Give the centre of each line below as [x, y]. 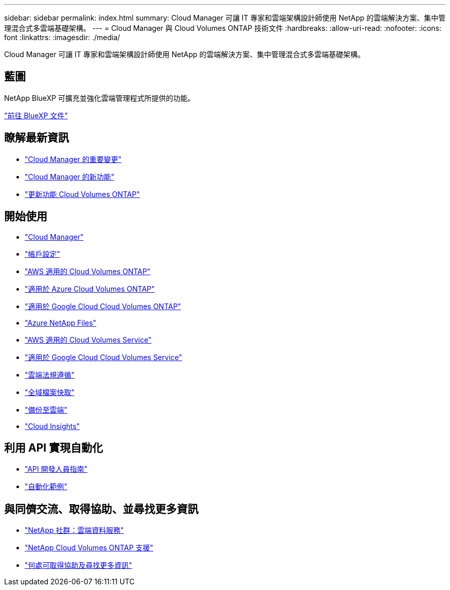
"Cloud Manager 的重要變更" [73, 159]
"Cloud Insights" [52, 426]
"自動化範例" [46, 487]
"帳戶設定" [43, 254]
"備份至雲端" [46, 409]
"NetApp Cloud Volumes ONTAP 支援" [89, 548]
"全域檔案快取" [50, 392]
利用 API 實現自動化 [54, 448]
